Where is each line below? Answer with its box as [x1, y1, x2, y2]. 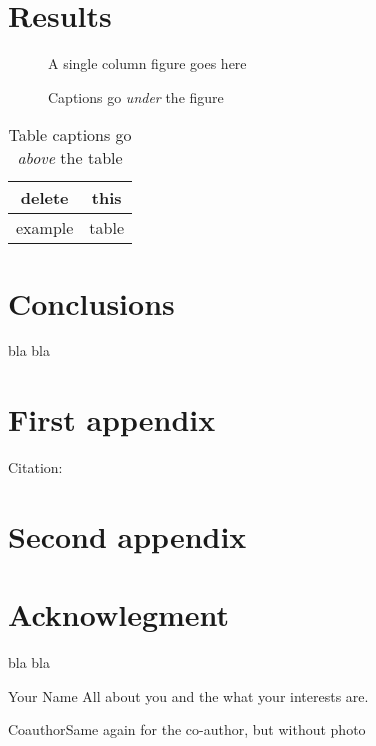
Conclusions [8, 282, 175, 323]
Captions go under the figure [48, 86, 224, 107]
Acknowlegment [8, 594, 230, 635]
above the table [17, 146, 123, 170]
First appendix [8, 399, 216, 440]
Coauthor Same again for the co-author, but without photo [8, 719, 366, 740]
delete [20, 186, 69, 210]
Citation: [8, 457, 63, 478]
